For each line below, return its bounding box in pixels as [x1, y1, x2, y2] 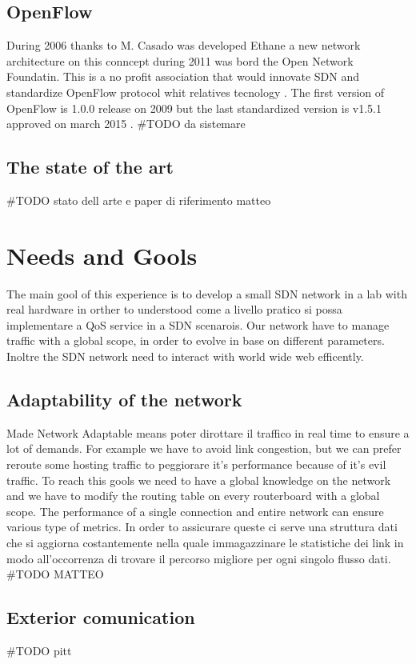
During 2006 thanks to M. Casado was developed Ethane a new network [6, 37, 361, 54]
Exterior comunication [6, 605, 195, 630]
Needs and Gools [6, 238, 198, 271]
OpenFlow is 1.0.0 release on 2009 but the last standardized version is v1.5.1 [6, 99, 382, 116]
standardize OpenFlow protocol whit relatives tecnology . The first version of [6, 83, 385, 100]
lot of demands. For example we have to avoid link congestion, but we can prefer [6, 440, 402, 457]
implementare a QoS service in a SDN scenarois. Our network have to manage [6, 316, 390, 333]
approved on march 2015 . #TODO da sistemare [6, 115, 246, 132]
